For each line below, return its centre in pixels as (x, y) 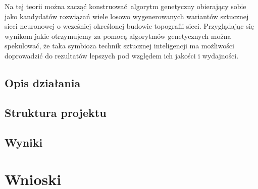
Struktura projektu (56, 112)
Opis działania (43, 82)
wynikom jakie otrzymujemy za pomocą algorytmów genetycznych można (118, 36)
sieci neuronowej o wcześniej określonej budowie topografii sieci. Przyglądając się (129, 26)
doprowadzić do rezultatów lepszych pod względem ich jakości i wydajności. (122, 55)
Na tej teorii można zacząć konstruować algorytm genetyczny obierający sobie (125, 6)
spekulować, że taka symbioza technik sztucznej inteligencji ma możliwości (119, 46)
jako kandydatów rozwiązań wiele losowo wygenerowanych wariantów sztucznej (127, 16)
